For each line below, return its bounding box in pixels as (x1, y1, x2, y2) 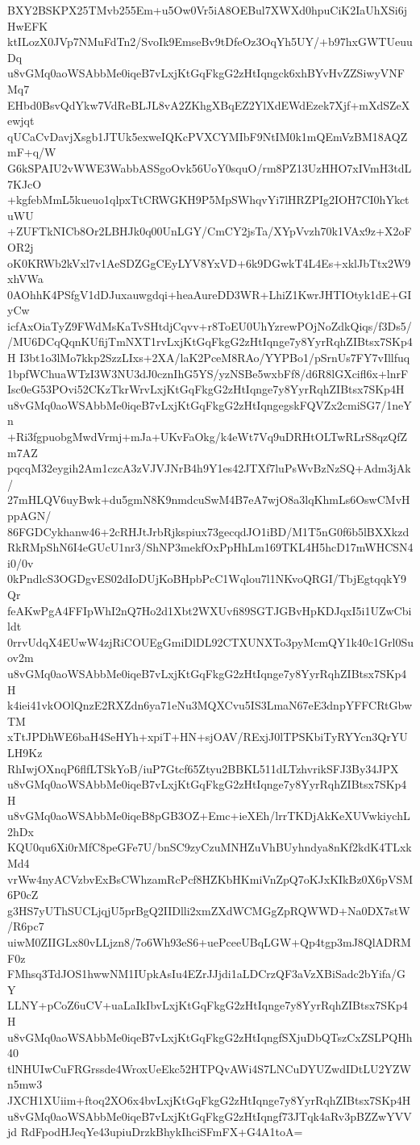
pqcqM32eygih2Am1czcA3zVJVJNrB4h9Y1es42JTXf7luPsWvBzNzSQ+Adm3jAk (7, 460, 411, 477)
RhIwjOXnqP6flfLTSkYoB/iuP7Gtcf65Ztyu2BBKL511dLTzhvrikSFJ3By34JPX (7, 760, 399, 777)
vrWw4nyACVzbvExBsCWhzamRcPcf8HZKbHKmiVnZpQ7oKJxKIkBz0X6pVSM (7, 870, 414, 887)
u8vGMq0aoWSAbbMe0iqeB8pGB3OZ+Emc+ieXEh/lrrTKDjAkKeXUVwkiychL (7, 807, 410, 824)
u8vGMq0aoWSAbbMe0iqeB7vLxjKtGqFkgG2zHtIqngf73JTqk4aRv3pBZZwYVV (7, 1107, 412, 1124)
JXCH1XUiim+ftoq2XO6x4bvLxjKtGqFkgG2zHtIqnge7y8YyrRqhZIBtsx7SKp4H (7, 1091, 411, 1108)
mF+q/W (7, 144, 56, 160)
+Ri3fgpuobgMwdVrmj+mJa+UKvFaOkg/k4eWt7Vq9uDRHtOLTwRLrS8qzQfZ (7, 428, 408, 445)
